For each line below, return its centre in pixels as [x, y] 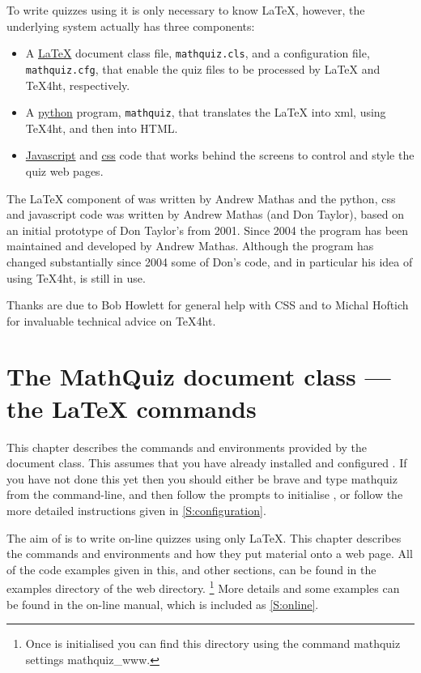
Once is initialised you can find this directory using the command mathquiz [213, 643]
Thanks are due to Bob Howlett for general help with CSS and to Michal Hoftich [208, 305]
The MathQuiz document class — [199, 376]
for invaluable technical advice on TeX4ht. [111, 320]
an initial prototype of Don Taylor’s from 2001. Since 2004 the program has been [208, 230]
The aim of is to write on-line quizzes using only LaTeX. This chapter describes [204, 537]
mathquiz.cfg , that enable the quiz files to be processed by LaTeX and [203, 68]
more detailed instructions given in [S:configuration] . [136, 510]
